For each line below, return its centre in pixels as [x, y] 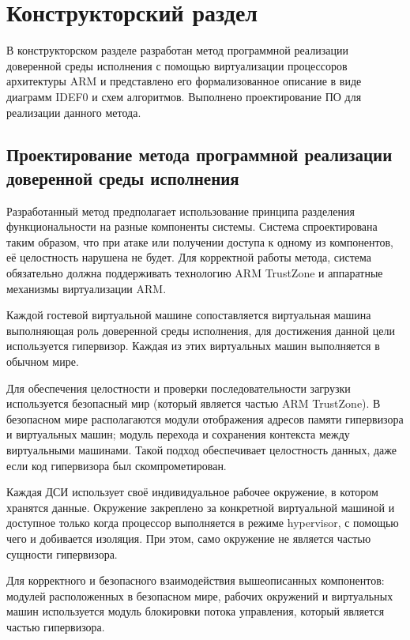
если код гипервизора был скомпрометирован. [117, 465]
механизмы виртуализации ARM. [87, 288]
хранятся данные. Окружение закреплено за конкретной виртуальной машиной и [201, 507]
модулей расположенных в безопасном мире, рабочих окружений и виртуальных [200, 595]
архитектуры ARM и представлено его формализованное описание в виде [184, 81]
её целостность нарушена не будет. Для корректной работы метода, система [189, 257]
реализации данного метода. [74, 112]
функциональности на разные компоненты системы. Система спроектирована [192, 226]
